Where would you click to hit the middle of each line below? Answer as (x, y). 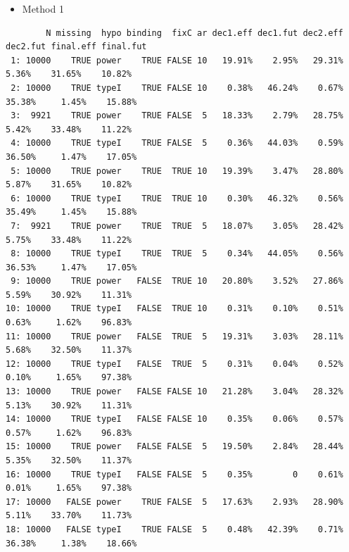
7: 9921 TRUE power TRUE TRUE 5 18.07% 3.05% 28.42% (177, 226)
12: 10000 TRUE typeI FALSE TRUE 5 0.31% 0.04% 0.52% (174, 364)
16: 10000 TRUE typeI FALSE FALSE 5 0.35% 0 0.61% (174, 474)
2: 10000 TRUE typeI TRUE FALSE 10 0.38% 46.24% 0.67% (177, 88)
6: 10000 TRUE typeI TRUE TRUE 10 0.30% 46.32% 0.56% (177, 198)
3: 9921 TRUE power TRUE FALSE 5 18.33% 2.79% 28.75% (177, 116)
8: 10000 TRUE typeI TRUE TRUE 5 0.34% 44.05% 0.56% (177, 254)
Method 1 (43, 8)
